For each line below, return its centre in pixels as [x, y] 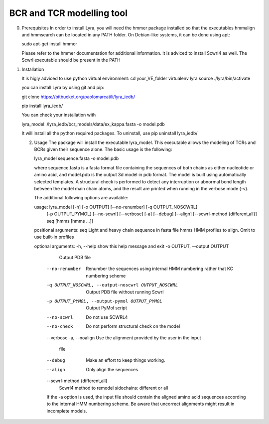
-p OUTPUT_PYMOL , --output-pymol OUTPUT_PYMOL [104, 301]
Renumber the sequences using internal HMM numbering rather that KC [160, 269]
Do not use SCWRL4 [107, 317]
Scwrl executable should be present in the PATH [71, 60]
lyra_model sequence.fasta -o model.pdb [76, 158]
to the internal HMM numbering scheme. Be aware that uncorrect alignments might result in [140, 404]
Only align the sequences [112, 369]
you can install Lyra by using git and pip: [63, 88]
